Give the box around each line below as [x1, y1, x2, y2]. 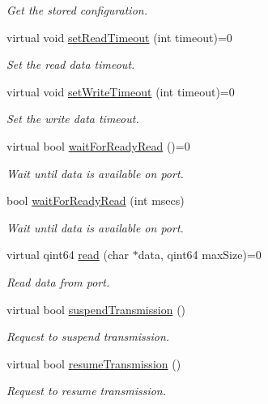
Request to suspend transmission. [6, 328, 170, 345]
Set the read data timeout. [6, 56, 135, 73]
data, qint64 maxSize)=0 [138, 246, 262, 263]
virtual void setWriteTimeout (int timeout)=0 [6, 83, 235, 100]
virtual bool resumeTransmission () [6, 355, 181, 372]
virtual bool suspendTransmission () [6, 300, 186, 317]
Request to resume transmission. [6, 382, 167, 399]
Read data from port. [6, 273, 110, 290]
